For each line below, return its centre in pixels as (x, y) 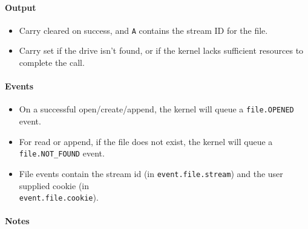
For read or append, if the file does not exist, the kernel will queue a (146, 141)
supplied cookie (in (54, 185)
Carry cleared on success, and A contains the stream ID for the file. (143, 30)
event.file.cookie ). (59, 197)
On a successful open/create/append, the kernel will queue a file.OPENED (156, 109)
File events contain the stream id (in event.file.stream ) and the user (151, 173)
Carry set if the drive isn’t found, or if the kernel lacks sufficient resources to (161, 50)
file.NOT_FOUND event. (62, 153)
